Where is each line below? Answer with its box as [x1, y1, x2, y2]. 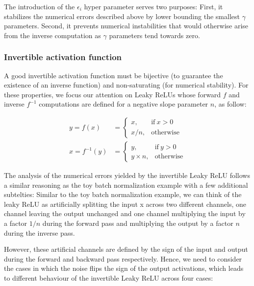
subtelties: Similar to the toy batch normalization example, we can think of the [4, 189, 242, 199]
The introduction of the [4, 1, 75, 11]
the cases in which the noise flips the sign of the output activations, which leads [4, 263, 244, 273]
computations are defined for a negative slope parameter [39, 99, 208, 109]
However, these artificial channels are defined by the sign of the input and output [4, 244, 248, 254]
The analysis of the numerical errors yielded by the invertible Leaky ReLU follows [4, 170, 250, 180]
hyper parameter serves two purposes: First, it [84, 1, 223, 11]
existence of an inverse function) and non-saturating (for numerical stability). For [4, 80, 249, 90]
